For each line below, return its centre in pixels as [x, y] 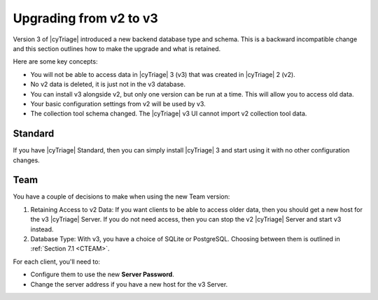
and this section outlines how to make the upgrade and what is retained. [117, 48]
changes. [26, 160]
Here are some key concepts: [55, 62]
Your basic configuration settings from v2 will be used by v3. [118, 103]
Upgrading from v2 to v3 [86, 18]
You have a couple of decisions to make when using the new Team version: [121, 197]
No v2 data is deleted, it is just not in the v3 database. [108, 85]
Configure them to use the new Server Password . [102, 274]
